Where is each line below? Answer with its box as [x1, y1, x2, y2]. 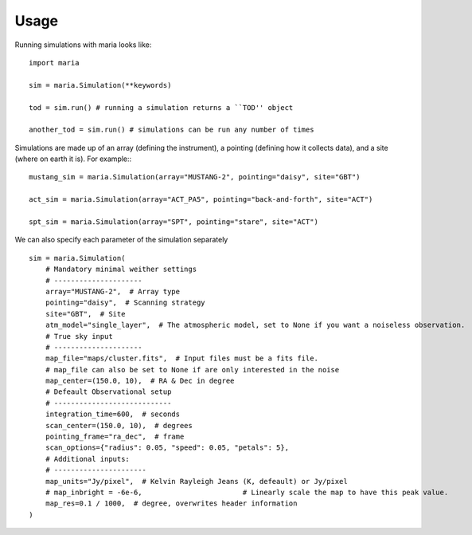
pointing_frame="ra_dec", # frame [45, 432, 185, 442]
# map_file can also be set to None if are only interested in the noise [45, 365, 340, 374]
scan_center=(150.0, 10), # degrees [45, 421, 193, 430]
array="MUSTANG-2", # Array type [45, 287, 181, 296]
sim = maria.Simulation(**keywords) [29, 81, 172, 89]
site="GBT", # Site [45, 309, 126, 318]
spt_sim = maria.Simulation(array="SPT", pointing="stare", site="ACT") [29, 218, 318, 226]
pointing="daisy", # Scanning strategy [45, 298, 206, 307]
